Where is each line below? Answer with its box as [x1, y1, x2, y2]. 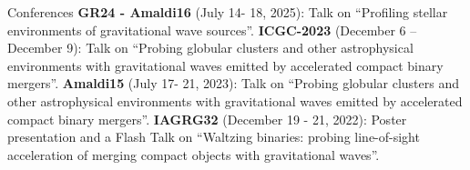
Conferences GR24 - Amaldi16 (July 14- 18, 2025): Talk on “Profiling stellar [7, 3, 448, 21]
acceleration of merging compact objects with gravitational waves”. [7, 145, 380, 164]
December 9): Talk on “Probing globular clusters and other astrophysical [7, 38, 414, 57]
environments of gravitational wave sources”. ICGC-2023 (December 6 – [7, 20, 417, 39]
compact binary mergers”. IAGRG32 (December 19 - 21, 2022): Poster [7, 109, 407, 128]
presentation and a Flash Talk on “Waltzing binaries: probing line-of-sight [7, 127, 420, 146]
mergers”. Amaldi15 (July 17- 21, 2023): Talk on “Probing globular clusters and [7, 74, 460, 93]
